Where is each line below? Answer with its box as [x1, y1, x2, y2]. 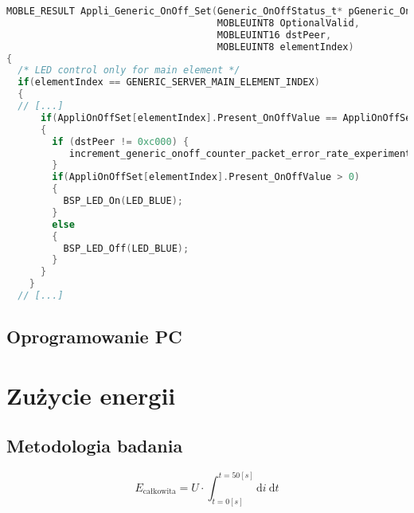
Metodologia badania [6, 433, 183, 458]
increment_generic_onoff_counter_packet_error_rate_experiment [68, 147, 412, 159]
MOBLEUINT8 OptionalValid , [217, 17, 360, 29]
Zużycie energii [6, 378, 176, 411]
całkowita [143, 488, 176, 496]
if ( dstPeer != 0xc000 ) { [52, 135, 189, 147]
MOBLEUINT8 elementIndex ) [217, 41, 354, 53]
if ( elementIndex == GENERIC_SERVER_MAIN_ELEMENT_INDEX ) [18, 76, 320, 88]
